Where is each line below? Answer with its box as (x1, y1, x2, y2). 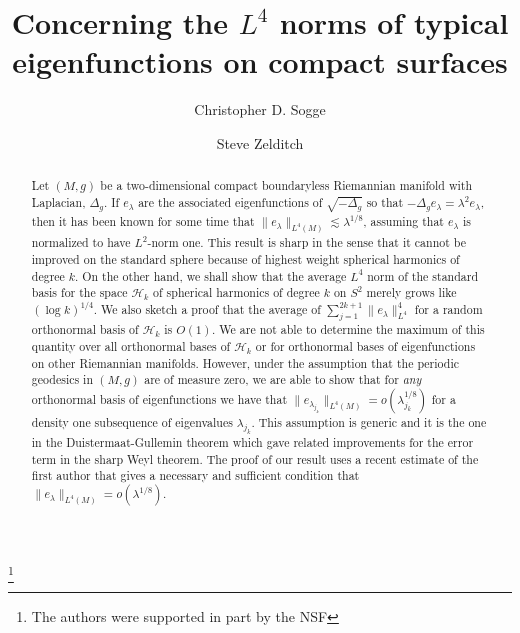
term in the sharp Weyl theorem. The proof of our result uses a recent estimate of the (31, 450, 479, 467)
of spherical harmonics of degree (153, 284, 320, 301)
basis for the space (31, 284, 128, 301)
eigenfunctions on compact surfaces (12, 41, 508, 82)
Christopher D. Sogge (194, 99, 326, 120)
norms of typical (279, 2, 509, 43)
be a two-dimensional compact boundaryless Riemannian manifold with (100, 177, 473, 194)
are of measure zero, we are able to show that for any (144, 371, 422, 388)
